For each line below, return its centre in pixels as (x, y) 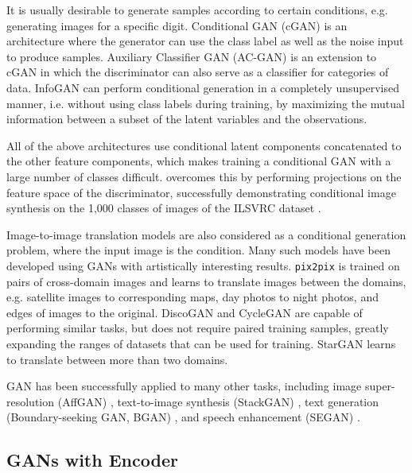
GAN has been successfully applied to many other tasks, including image (184, 386)
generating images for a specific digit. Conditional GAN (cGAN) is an (177, 25)
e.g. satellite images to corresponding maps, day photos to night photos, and (192, 297)
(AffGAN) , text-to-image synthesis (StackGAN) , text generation (218, 401)
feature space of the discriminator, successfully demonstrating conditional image (201, 192)
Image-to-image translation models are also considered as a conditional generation (206, 234)
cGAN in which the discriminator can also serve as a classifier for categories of (198, 72)
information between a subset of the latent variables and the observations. (187, 119)
